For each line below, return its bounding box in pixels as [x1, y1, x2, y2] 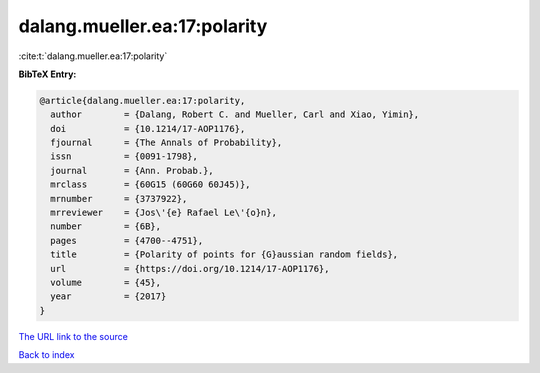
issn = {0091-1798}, [50, 151, 199, 162]
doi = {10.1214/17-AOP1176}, [50, 123, 246, 134]
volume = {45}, [50, 277, 162, 288]
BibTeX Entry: [18, 68, 77, 80]
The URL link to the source [18, 330, 129, 342]
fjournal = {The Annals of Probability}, [50, 137, 283, 149]
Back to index [18, 349, 75, 361]
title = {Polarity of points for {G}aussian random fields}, [50, 249, 399, 260]
